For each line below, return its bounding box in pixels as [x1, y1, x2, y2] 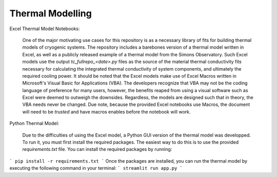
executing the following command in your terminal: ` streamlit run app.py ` [9, 165, 183, 171]
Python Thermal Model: [9, 120, 60, 126]
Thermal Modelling [9, 8, 92, 19]
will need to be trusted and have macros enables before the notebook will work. [22, 108, 191, 115]
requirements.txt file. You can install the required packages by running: [22, 146, 172, 152]
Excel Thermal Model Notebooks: [9, 26, 80, 32]
